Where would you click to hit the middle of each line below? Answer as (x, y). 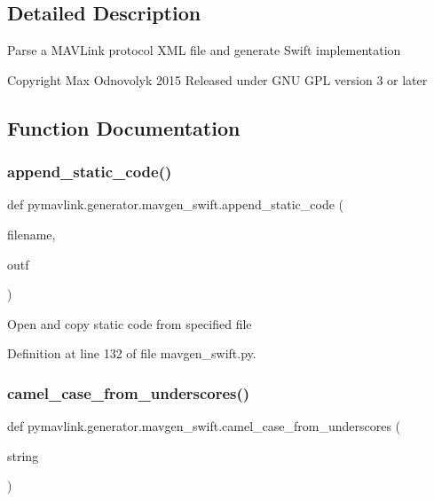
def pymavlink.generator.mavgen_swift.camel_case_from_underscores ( (204, 426)
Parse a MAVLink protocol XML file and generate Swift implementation (204, 50)
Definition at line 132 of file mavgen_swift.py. (132, 353)
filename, (32, 234)
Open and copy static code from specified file (130, 323)
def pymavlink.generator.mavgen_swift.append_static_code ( (176, 204)
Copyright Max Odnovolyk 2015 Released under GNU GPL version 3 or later (217, 79)
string (23, 455)
